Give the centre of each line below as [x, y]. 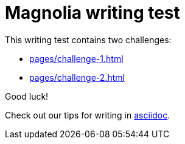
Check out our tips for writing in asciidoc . [88, 115]
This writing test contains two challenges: [88, 39]
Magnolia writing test [92, 13]
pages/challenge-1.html [76, 58]
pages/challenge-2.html [77, 77]
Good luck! [27, 96]
